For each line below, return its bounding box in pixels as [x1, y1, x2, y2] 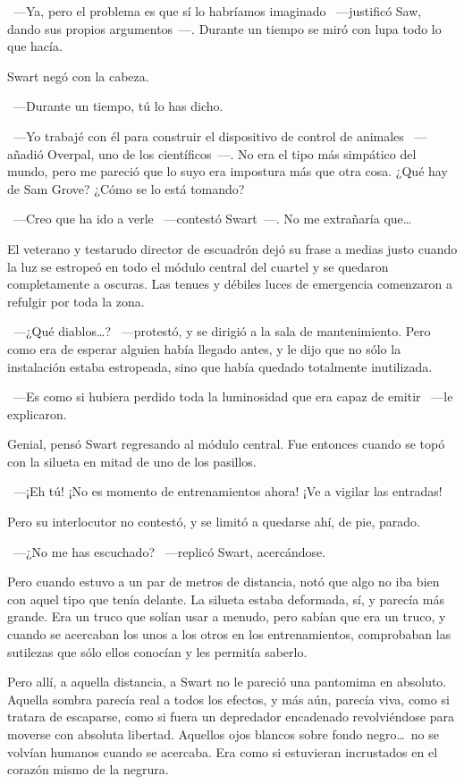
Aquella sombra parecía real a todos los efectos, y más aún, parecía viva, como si [7, 689, 450, 708]
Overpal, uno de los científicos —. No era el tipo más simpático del [47, 144, 417, 163]
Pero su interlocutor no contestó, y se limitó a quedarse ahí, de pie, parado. [7, 512, 420, 531]
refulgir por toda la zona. [7, 291, 145, 310]
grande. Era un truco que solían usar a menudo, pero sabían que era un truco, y [7, 607, 446, 626]
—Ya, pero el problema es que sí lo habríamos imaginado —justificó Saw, [13, 2, 422, 20]
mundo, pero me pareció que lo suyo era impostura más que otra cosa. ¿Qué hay [7, 162, 448, 181]
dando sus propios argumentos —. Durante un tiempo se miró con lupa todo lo [7, 19, 442, 38]
